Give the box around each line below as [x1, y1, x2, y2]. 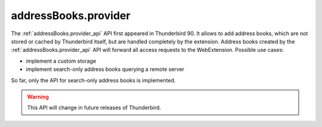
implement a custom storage [26, 57, 97, 64]
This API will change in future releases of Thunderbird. [27, 104, 161, 111]
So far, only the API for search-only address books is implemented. [11, 76, 176, 83]
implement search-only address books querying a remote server [26, 66, 185, 73]
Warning [27, 93, 49, 100]
